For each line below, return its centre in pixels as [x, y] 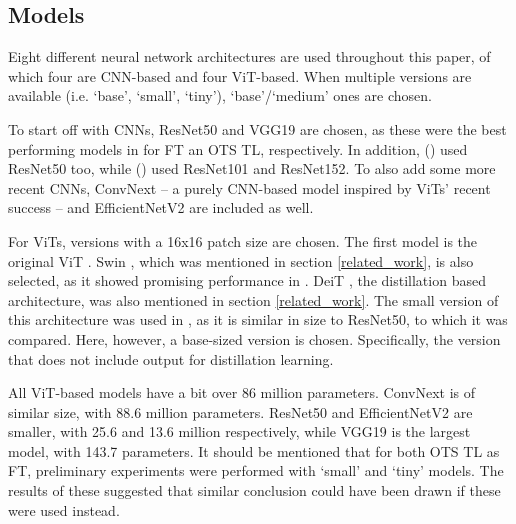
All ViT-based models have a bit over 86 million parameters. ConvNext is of [242, 392]
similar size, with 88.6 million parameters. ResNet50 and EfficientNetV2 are [240, 411]
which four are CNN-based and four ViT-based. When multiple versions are [240, 75]
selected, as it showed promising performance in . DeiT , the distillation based [247, 280]
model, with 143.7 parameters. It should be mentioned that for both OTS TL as [254, 450]
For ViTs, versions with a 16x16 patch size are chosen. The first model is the [243, 240]
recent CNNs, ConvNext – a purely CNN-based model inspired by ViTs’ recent [249, 187]
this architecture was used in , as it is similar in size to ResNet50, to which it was [258, 319]
